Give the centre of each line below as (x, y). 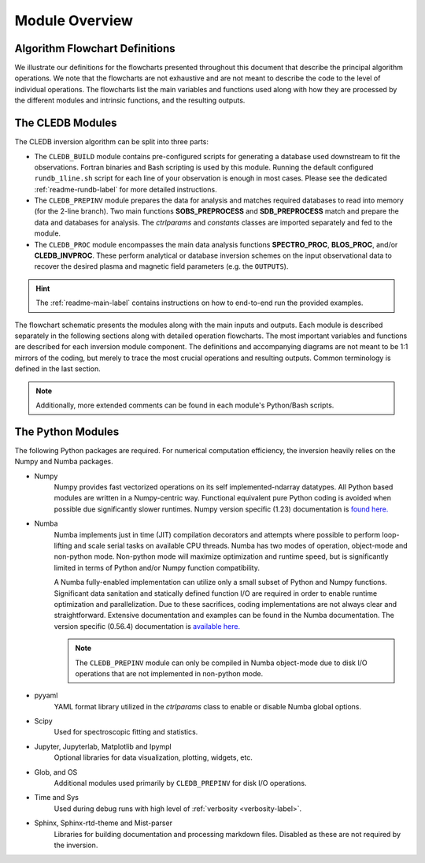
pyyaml (46, 696)
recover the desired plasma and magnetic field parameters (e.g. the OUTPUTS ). (161, 266)
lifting (63, 545)
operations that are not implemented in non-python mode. (169, 673)
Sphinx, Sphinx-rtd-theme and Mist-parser (103, 823)
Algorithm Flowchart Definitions (95, 48)
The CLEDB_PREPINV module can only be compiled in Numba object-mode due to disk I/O (221, 663)
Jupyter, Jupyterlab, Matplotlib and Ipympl (103, 746)
